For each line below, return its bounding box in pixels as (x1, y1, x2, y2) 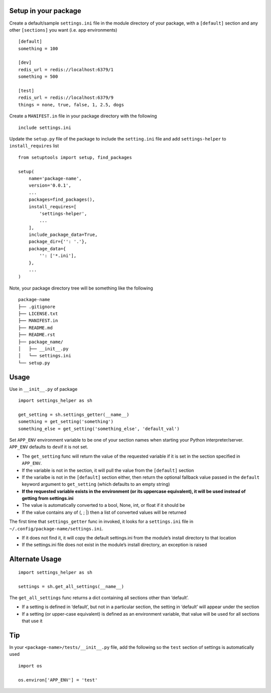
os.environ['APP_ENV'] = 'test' (18, 677, 98, 682)
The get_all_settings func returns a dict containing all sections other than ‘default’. (9, 595, 189, 601)
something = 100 (18, 46, 58, 51)
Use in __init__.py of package (9, 386, 78, 392)
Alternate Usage (9, 555, 62, 564)
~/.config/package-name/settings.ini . (9, 525, 104, 531)
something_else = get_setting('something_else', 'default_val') (18, 426, 180, 432)
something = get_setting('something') (18, 419, 114, 425)
